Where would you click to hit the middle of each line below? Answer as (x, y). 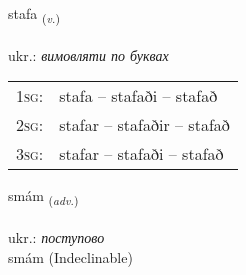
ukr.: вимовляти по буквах (88, 54)
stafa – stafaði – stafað (138, 96)
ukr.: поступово (56, 237)
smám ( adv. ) (43, 197)
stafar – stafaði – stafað (141, 154)
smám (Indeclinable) (70, 256)
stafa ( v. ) (34, 14)
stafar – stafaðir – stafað (144, 125)
